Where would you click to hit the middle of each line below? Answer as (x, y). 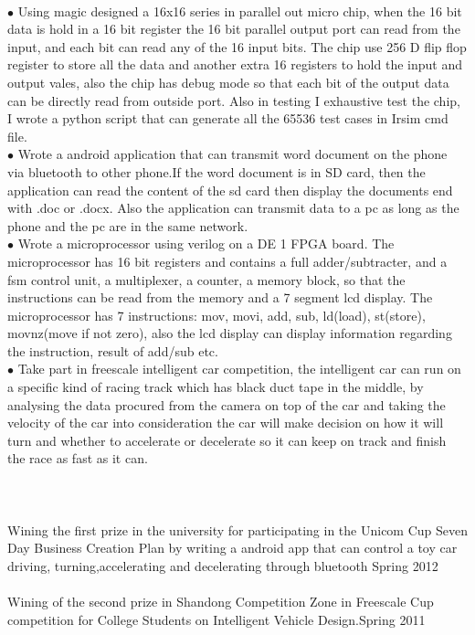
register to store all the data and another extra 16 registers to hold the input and (235, 64)
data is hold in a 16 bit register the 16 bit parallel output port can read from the (234, 29)
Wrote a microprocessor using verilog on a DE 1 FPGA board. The (206, 243)
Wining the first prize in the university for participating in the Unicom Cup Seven (238, 529)
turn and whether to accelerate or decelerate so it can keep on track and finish (227, 440)
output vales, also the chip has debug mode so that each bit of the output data (228, 82)
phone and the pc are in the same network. (128, 225)
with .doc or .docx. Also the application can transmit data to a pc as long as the (233, 208)
